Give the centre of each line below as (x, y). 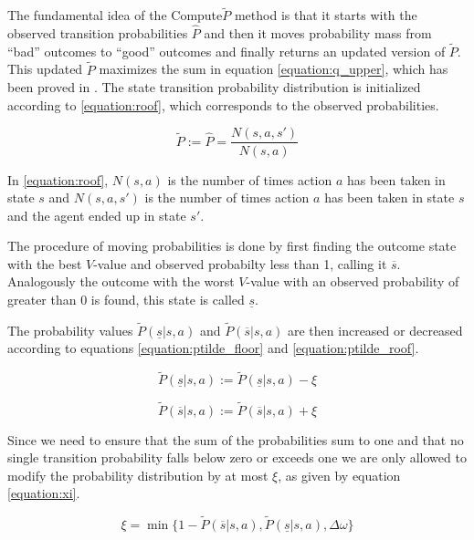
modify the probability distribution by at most (138, 475)
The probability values (70, 330)
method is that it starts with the (326, 15)
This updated (45, 69)
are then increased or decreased (375, 330)
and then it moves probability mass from (318, 33)
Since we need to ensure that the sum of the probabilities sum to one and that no (236, 439)
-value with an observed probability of (353, 281)
